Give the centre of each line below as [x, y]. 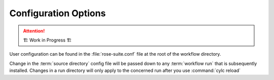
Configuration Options [58, 13]
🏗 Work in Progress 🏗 [47, 40]
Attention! [34, 31]
